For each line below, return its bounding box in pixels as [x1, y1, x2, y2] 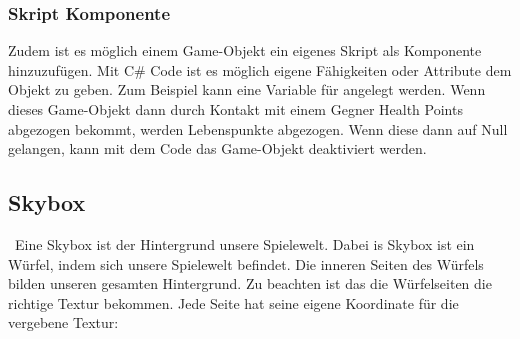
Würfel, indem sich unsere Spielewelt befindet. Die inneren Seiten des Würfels [8, 253, 484, 274]
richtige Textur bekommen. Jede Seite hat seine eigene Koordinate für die [8, 292, 459, 313]
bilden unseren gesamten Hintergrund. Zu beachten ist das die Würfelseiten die [8, 273, 492, 294]
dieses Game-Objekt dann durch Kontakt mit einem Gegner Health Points [8, 99, 463, 119]
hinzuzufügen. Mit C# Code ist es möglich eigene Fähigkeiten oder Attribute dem [8, 59, 512, 80]
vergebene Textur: [8, 312, 119, 333]
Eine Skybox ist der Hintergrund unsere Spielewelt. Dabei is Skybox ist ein [14, 233, 475, 254]
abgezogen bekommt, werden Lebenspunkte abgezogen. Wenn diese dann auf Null [8, 118, 508, 139]
